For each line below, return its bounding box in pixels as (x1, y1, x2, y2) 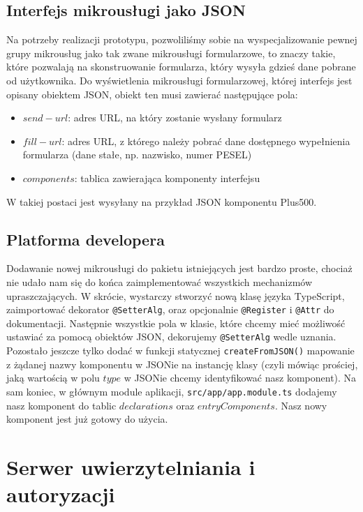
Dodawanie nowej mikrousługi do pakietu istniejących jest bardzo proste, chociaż (6, 261, 353, 276)
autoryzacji (6, 480, 115, 509)
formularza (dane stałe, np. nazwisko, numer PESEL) (22, 147, 252, 162)
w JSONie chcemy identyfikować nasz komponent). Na (124, 370, 357, 385)
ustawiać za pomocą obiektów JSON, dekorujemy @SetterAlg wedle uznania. (6, 329, 336, 344)
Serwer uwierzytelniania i (6, 452, 255, 481)
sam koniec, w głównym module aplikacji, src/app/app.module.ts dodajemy (6, 384, 337, 398)
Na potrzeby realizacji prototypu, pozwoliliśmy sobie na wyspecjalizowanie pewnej (6, 32, 357, 47)
